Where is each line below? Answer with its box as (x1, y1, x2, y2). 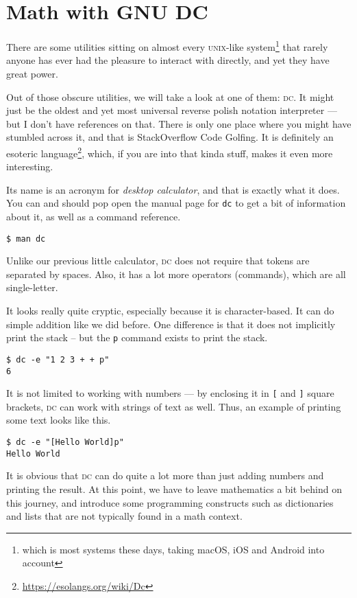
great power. (6, 66, 58, 80)
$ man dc (6, 233, 46, 244)
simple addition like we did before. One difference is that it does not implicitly (6, 317, 336, 331)
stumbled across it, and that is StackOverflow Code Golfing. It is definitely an (6, 130, 334, 144)
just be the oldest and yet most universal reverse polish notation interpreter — (6, 103, 337, 117)
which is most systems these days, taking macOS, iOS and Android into (22, 542, 325, 556)
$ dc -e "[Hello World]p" (6, 437, 124, 448)
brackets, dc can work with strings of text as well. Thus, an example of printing (6, 399, 341, 413)
